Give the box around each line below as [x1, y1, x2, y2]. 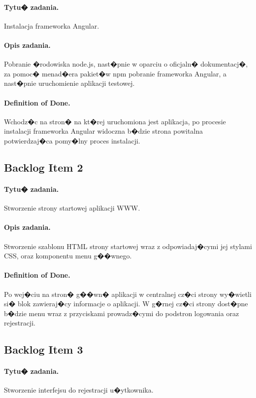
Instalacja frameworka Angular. [4, 20, 99, 31]
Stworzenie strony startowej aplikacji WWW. [4, 203, 140, 213]
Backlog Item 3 [4, 342, 83, 357]
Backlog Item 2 [4, 159, 83, 175]
